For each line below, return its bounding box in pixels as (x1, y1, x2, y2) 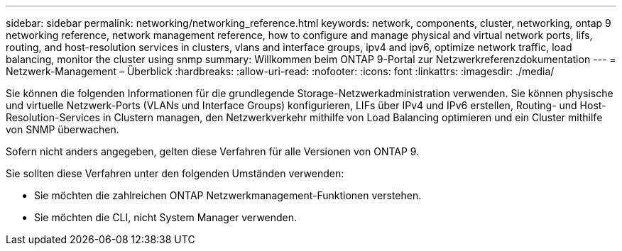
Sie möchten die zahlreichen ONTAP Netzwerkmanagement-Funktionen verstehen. (34, 189, 422, 201)
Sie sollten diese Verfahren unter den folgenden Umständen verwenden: (6, 167, 344, 179)
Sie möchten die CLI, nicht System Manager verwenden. (34, 211, 298, 223)
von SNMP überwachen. (6, 123, 119, 135)
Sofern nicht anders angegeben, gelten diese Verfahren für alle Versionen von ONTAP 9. (6, 145, 420, 157)
